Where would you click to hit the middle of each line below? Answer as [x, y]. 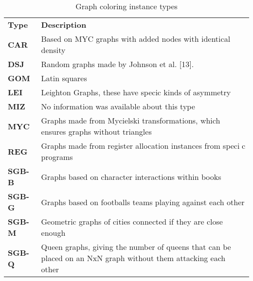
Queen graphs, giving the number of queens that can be [136, 247]
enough [53, 233]
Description [64, 25]
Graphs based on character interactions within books [131, 176]
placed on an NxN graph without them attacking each [133, 258]
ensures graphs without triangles [96, 132]
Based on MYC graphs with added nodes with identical [136, 39]
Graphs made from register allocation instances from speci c [143, 146]
